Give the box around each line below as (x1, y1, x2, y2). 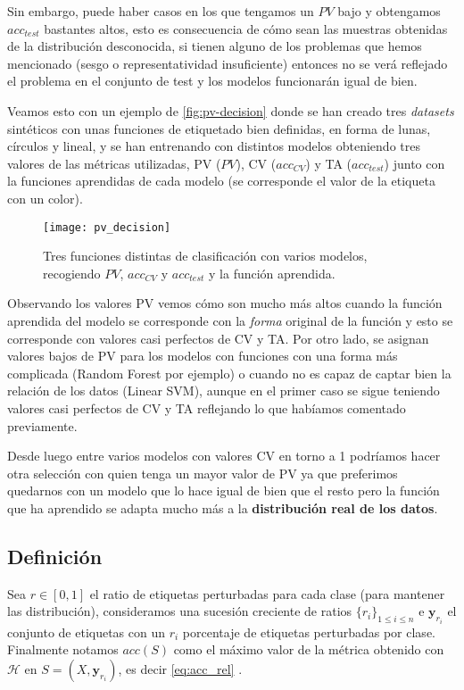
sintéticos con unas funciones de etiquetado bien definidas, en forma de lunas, (7, 119, 431, 137)
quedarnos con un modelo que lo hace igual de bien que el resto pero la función (7, 481, 440, 500)
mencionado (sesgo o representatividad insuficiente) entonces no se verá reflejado (7, 54, 448, 72)
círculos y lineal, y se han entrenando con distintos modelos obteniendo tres (7, 137, 420, 155)
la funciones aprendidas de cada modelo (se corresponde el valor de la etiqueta (7, 171, 435, 190)
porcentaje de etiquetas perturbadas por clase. (182, 622, 435, 641)
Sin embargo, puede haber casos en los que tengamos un (7, 2, 314, 20)
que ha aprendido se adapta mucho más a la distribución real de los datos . (7, 498, 438, 517)
